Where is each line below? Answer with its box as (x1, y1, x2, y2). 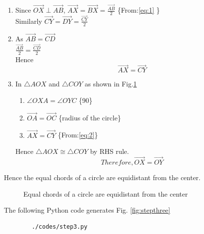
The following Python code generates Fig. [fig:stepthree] (4, 205, 170, 215)
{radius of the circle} (58, 112, 121, 122)
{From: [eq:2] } (58, 130, 98, 140)
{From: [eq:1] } (118, 5, 160, 15)
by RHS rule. (90, 146, 129, 156)
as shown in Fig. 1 (85, 79, 137, 89)
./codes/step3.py (32, 223, 87, 230)
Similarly (15, 16, 42, 26)
